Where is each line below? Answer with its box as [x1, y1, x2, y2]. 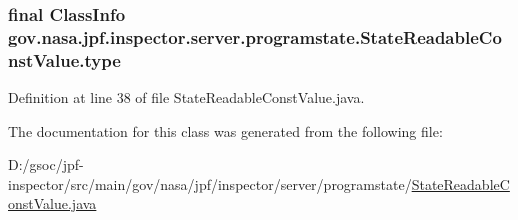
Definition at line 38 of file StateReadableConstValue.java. [8, 87, 365, 108]
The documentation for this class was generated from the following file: [8, 120, 443, 141]
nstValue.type [8, 47, 121, 72]
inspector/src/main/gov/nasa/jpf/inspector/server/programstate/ [8, 173, 412, 194]
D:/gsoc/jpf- [8, 154, 84, 175]
